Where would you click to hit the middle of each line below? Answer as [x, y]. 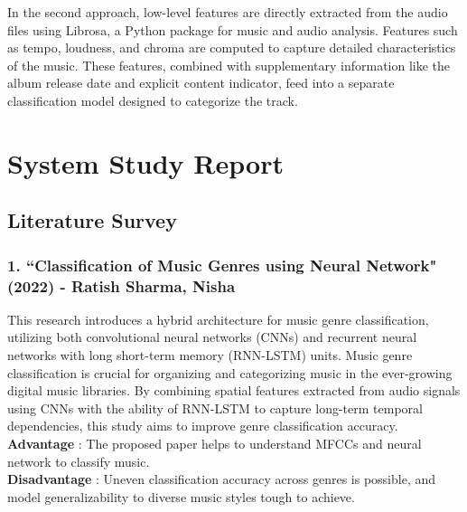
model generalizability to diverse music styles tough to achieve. [181, 496]
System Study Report [145, 162]
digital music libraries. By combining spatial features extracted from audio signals [234, 390]
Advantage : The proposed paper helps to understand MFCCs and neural [215, 444]
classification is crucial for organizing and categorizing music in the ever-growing [230, 372]
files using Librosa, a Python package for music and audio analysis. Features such [233, 29]
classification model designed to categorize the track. [153, 100]
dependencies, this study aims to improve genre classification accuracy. [203, 426]
